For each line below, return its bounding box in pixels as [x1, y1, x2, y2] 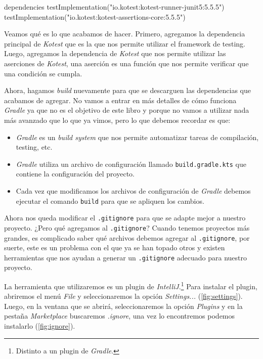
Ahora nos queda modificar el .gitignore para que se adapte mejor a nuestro [4, 212, 246, 223]
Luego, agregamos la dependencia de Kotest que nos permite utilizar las [4, 48, 226, 59]
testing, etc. [16, 142, 53, 152]
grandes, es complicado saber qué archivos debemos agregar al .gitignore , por [4, 232, 250, 243]
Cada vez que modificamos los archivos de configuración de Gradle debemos [16, 185, 251, 196]
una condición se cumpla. [4, 68, 82, 78]
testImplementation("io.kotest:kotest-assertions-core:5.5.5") [4, 11, 186, 22]
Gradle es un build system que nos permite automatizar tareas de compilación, [16, 131, 259, 142]
